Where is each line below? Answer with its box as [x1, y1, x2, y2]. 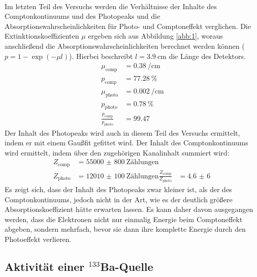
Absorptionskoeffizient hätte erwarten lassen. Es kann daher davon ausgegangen [5, 204, 253, 214]
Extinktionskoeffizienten [5, 30, 79, 41]
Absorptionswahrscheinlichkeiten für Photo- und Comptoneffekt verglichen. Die [5, 20, 251, 31]
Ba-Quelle [100, 258, 153, 274]
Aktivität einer [5, 258, 85, 274]
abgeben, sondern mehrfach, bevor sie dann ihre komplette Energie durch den [5, 224, 246, 234]
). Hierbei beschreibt [69, 50, 133, 61]
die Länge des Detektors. [169, 50, 246, 61]
